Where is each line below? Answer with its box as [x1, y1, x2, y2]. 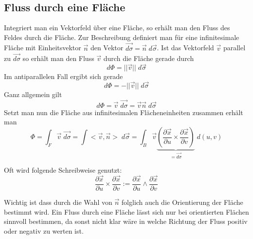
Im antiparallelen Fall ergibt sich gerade [4, 71, 123, 81]
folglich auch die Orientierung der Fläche [121, 197, 243, 207]
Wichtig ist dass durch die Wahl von [4, 197, 112, 207]
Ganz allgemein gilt [4, 89, 62, 100]
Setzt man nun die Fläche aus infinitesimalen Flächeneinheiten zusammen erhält [4, 107, 243, 117]
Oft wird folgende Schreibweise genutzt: [4, 165, 122, 175]
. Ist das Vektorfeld [157, 42, 214, 53]
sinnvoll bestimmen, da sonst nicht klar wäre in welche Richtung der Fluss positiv [4, 216, 248, 226]
